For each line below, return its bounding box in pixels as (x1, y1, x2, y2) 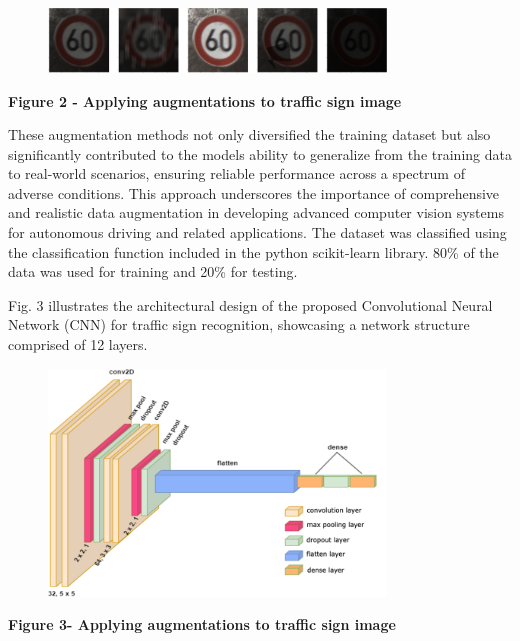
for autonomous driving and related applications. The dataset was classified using (8, 222, 507, 243)
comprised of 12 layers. (8, 334, 148, 355)
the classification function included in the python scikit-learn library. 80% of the (8, 241, 499, 262)
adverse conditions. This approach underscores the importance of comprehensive (8, 182, 500, 203)
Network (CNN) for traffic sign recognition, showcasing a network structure (8, 314, 470, 335)
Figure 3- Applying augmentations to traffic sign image (8, 614, 396, 635)
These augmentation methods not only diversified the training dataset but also (8, 124, 491, 145)
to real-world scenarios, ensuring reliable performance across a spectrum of (8, 163, 465, 184)
